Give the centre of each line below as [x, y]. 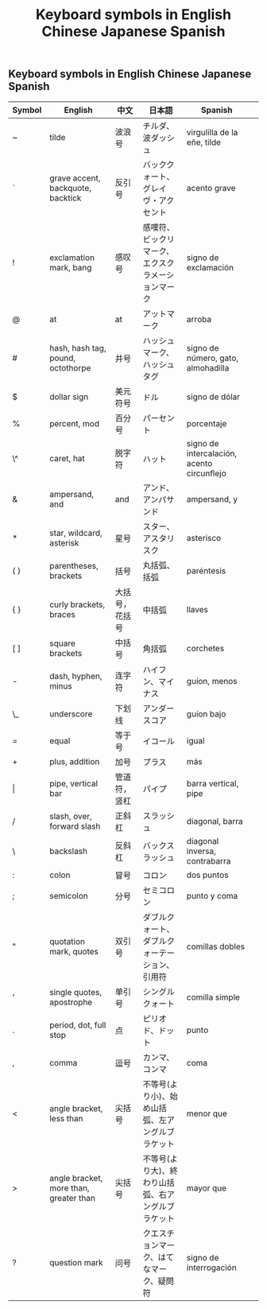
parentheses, [74, 565]
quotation [67, 942]
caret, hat [67, 458]
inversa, [201, 851]
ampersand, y [212, 499]
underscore [71, 713]
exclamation [72, 258]
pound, [62, 358]
